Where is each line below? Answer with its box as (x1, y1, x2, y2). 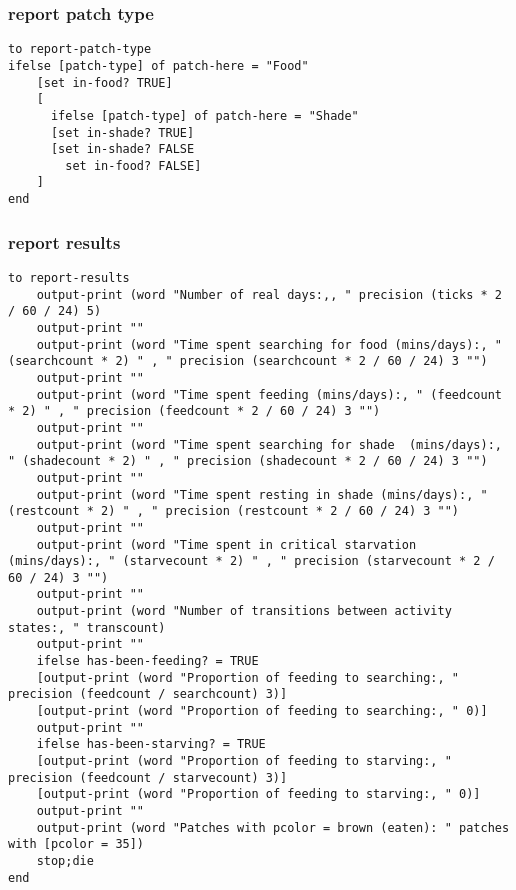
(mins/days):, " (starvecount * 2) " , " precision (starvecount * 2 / (8, 554, 495, 569)
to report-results (8, 271, 130, 285)
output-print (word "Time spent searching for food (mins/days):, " (36, 337, 502, 352)
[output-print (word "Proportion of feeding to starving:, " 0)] (36, 787, 481, 802)
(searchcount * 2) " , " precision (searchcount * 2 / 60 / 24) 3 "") (8, 354, 488, 369)
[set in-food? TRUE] (36, 75, 173, 90)
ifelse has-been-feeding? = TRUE (36, 654, 259, 669)
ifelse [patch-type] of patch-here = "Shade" (50, 108, 359, 123)
